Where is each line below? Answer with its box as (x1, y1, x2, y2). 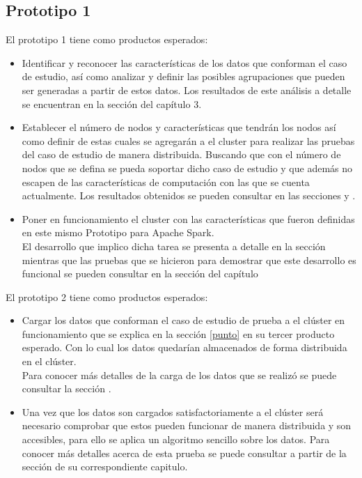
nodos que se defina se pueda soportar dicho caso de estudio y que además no (22, 160, 353, 175)
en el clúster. (22, 354, 77, 369)
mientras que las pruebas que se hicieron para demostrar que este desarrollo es (22, 252, 356, 267)
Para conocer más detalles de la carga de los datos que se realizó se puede (22, 367, 337, 382)
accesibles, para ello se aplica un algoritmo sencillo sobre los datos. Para (22, 432, 330, 447)
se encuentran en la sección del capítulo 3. (22, 96, 202, 111)
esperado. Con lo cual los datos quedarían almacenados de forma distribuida (22, 340, 347, 355)
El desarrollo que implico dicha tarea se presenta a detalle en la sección (22, 238, 326, 253)
